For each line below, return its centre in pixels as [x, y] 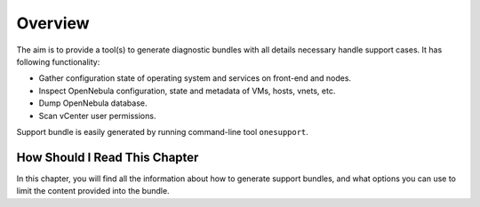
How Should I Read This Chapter [108, 157]
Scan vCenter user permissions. [97, 115]
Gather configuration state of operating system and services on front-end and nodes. [195, 78]
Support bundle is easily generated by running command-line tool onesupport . [162, 131]
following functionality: [58, 61]
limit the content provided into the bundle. [93, 191]
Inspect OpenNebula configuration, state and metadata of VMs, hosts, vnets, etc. [187, 91]
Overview [53, 23]
